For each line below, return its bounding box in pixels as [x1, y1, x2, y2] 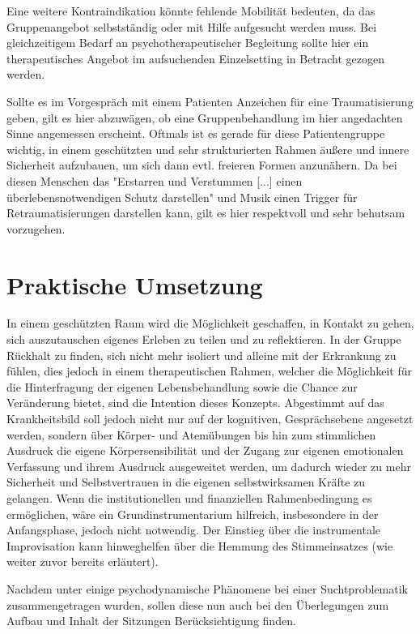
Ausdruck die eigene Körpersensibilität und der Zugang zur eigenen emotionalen [6, 442, 404, 459]
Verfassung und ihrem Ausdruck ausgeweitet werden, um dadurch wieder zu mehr [6, 457, 411, 474]
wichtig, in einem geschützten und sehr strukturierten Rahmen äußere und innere [6, 140, 409, 157]
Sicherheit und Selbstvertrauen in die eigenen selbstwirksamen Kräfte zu [6, 473, 366, 490]
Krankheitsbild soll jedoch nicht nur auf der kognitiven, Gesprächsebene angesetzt [6, 410, 414, 426]
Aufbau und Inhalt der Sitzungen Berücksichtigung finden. [6, 612, 296, 629]
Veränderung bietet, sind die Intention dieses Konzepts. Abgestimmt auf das [6, 394, 384, 411]
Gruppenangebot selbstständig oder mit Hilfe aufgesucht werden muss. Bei [6, 18, 377, 35]
